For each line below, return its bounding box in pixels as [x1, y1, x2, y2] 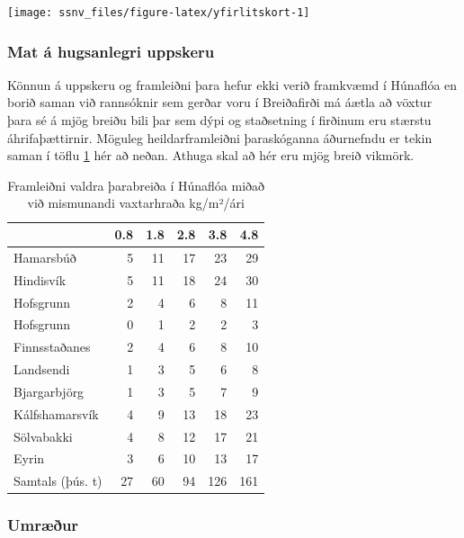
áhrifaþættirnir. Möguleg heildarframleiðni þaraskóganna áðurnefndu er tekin [7, 128, 433, 147]
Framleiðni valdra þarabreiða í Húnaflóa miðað [7, 175, 265, 194]
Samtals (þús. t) [13, 471, 103, 490]
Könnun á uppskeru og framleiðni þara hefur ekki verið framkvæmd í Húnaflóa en [7, 75, 458, 94]
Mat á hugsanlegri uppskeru [7, 40, 215, 62]
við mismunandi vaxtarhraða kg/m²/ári [27, 193, 245, 212]
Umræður [7, 514, 79, 536]
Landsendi [13, 360, 70, 379]
